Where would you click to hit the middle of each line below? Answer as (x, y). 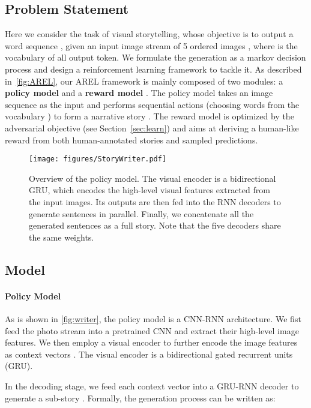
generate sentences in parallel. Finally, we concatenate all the (141, 213)
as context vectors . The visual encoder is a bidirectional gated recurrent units (149, 354)
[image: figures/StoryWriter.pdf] (98, 159)
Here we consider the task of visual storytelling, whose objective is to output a (149, 34)
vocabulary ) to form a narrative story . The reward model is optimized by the (149, 116)
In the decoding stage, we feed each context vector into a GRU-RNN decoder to (152, 385)
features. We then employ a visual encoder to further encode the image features (151, 342)
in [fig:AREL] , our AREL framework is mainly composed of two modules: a (144, 81)
